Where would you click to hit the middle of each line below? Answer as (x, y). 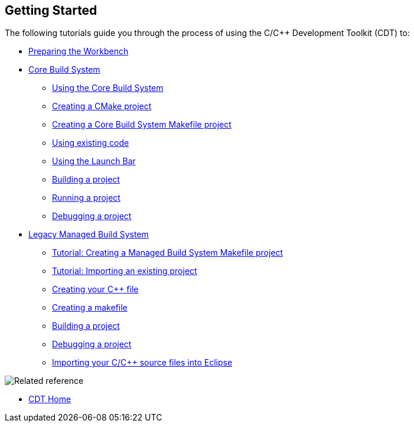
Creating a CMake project (102, 106)
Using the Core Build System (108, 88)
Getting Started (51, 10)
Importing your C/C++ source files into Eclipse (142, 363)
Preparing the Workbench (79, 51)
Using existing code (91, 143)
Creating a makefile (90, 308)
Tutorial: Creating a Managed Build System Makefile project (168, 253)
